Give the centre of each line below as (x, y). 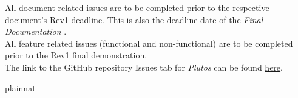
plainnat (20, 87)
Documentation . (36, 31)
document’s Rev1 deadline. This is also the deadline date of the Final (134, 19)
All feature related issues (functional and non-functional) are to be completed (149, 43)
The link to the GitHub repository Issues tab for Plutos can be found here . (144, 67)
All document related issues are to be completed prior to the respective (137, 7)
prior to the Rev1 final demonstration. (76, 55)
